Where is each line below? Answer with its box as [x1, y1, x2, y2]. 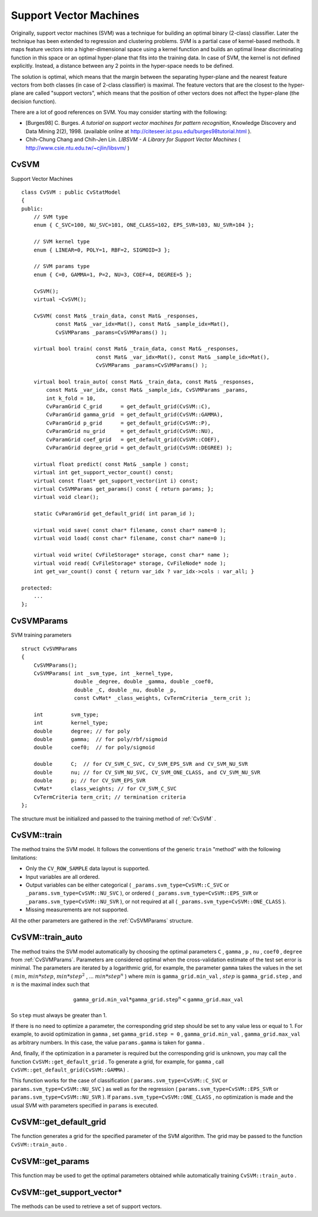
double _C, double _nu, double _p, [74, 686, 177, 693]
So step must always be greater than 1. [11, 1011, 107, 1018]
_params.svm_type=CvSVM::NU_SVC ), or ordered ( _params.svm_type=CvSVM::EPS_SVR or [25, 889, 259, 897]
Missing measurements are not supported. [25, 906, 129, 913]
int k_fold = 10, [46, 395, 97, 402]
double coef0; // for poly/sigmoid [33, 744, 155, 751]
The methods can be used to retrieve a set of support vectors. [11, 1202, 162, 1210]
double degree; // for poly [33, 727, 131, 735]
